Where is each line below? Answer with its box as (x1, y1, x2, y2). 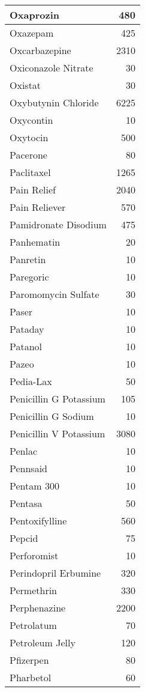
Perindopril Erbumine (10, 566, 101, 580)
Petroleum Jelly (10, 636, 75, 649)
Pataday (10, 322, 44, 336)
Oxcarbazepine (10, 43, 71, 57)
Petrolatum (10, 618, 57, 632)
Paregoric (10, 270, 49, 284)
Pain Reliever (10, 200, 66, 214)
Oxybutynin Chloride (10, 96, 99, 109)
